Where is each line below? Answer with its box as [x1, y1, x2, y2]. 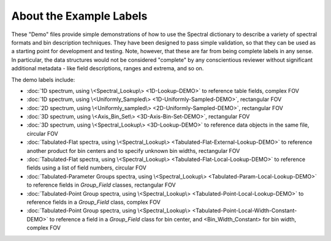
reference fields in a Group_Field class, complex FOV [26, 198, 161, 206]
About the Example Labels [11, 9, 148, 23]
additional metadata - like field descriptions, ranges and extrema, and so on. [11, 65, 204, 72]
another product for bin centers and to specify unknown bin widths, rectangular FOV [26, 147, 240, 154]
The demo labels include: [11, 76, 75, 83]
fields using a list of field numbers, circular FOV [26, 164, 147, 171]
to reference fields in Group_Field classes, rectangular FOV [26, 181, 176, 189]
